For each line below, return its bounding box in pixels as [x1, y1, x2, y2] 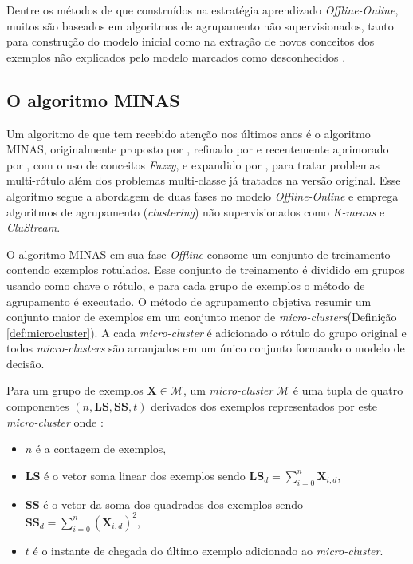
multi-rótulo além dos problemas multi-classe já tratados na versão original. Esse [6, 172, 401, 189]
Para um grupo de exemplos [6, 382, 144, 399]
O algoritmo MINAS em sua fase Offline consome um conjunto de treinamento [6, 245, 391, 262]
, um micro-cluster [183, 382, 273, 399]
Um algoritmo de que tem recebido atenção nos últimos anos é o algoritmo [6, 125, 371, 141]
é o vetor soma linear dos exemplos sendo [44, 467, 246, 483]
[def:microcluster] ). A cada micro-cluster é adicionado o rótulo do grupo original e [6, 324, 407, 340]
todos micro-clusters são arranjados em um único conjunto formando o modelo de [6, 340, 405, 356]
